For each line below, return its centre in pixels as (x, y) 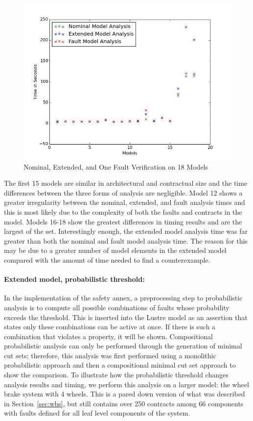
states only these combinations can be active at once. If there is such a (110, 327)
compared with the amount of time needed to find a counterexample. (107, 260)
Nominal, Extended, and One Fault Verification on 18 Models (116, 166)
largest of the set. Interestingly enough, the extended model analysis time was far (126, 231)
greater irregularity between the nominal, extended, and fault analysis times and (125, 202)
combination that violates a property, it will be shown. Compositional (108, 336)
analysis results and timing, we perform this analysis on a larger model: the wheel (126, 384)
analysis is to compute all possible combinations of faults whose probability (117, 307)
